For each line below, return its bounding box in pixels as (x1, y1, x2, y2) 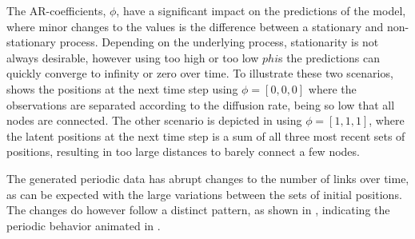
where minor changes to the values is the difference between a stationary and (6, 18, 384, 34)
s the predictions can (277, 49, 380, 66)
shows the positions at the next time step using (6, 80, 238, 97)
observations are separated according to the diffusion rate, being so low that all (6, 96, 395, 113)
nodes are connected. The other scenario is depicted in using (6, 112, 302, 129)
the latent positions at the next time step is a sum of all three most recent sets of (6, 127, 405, 144)
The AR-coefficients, (6, 2, 106, 18)
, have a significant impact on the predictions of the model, (116, 2, 406, 18)
